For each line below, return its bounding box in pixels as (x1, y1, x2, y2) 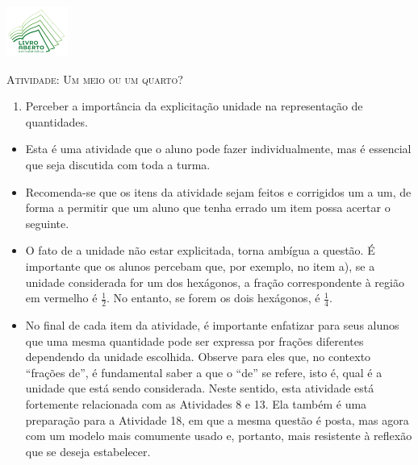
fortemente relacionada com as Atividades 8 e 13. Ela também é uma (25, 396, 367, 413)
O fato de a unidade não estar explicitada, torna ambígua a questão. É (25, 242, 375, 259)
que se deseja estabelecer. (25, 442, 151, 459)
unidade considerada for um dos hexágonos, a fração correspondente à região (25, 273, 404, 290)
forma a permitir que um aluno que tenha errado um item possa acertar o (25, 199, 391, 216)
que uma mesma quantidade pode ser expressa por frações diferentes (25, 332, 364, 349)
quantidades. (25, 113, 88, 130)
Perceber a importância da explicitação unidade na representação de (25, 98, 363, 114)
